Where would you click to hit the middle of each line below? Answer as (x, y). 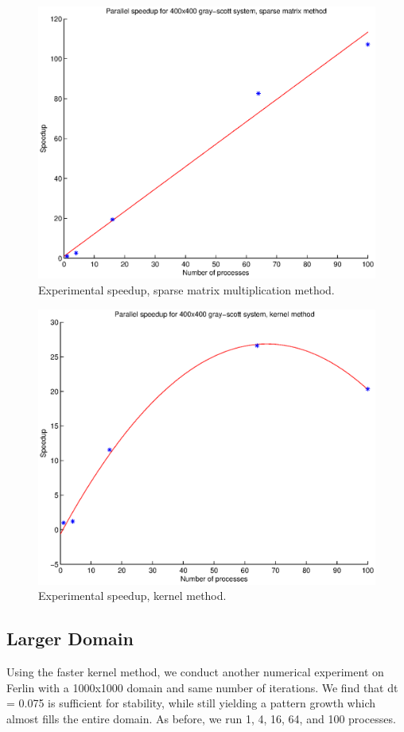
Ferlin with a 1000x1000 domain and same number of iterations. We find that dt (202, 687)
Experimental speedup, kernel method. (132, 596)
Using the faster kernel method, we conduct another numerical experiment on (195, 672)
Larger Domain (70, 639)
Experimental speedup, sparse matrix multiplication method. (186, 290)
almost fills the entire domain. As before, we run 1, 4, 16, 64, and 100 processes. (201, 718)
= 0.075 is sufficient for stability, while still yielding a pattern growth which (191, 703)
